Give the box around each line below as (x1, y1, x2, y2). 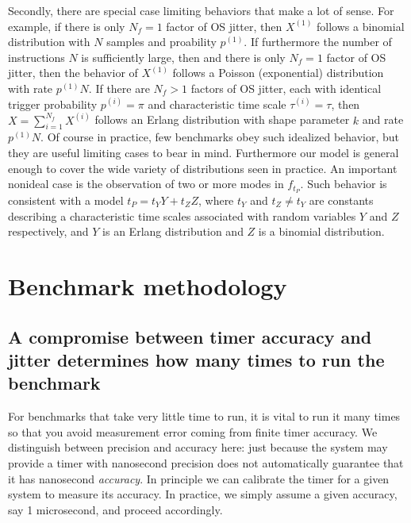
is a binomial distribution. (258, 223, 385, 240)
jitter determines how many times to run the (8, 347, 385, 371)
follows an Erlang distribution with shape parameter (94, 111, 350, 128)
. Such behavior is (300, 175, 387, 192)
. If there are (88, 79, 150, 96)
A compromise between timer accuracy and (8, 324, 372, 348)
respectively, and (8, 223, 89, 240)
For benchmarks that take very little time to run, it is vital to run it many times (8, 408, 401, 425)
